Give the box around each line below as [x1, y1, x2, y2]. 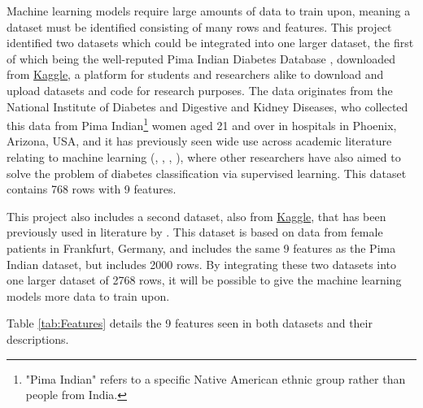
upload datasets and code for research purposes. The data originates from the [7, 81, 393, 98]
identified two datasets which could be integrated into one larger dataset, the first [7, 34, 414, 51]
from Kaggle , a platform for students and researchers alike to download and [7, 66, 384, 83]
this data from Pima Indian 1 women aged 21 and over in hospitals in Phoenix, [7, 115, 397, 133]
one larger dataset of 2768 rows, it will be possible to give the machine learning [7, 271, 402, 289]
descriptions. [7, 330, 69, 347]
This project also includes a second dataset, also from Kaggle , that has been [7, 207, 386, 224]
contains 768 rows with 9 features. [7, 180, 177, 197]
